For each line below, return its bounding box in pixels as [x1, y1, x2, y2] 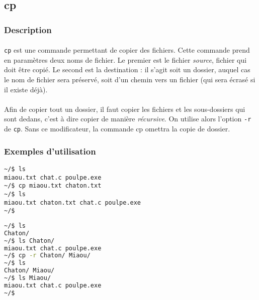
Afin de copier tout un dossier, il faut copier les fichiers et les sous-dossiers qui [4, 103, 245, 114]
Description [4, 23, 52, 36]
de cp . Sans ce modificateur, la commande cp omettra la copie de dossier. [4, 123, 230, 134]
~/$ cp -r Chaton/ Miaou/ [4, 252, 91, 259]
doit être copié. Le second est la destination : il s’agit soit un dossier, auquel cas [4, 64, 250, 75]
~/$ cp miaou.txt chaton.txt [4, 182, 102, 190]
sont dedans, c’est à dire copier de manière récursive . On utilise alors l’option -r [4, 113, 251, 124]
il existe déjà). [4, 84, 48, 94]
